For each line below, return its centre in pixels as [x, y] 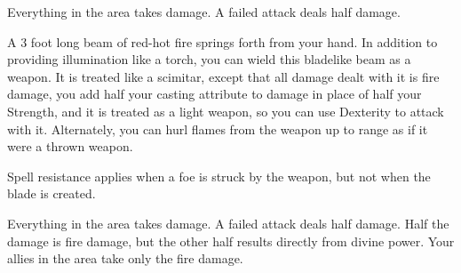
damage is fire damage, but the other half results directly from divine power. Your [231, 241]
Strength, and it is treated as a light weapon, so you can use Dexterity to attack [226, 111]
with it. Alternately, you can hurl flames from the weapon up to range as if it [218, 128]
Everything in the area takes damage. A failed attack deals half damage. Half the [228, 223]
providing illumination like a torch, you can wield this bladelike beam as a [209, 59]
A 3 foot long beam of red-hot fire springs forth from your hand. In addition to [223, 41]
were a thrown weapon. [70, 146]
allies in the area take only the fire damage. [125, 258]
